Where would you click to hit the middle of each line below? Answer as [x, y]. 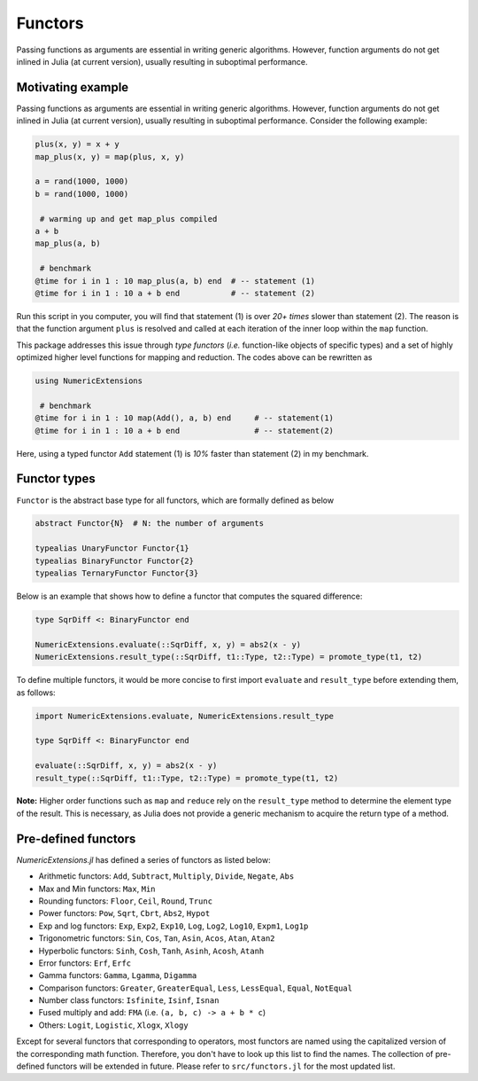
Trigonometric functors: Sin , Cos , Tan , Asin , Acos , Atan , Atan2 [157, 938]
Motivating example [73, 87]
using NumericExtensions [89, 381]
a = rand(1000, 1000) [82, 181]
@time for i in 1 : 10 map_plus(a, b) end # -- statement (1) [175, 281]
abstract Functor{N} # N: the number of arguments [150, 524]
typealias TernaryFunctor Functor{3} [117, 573]
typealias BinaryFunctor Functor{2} [115, 560]
